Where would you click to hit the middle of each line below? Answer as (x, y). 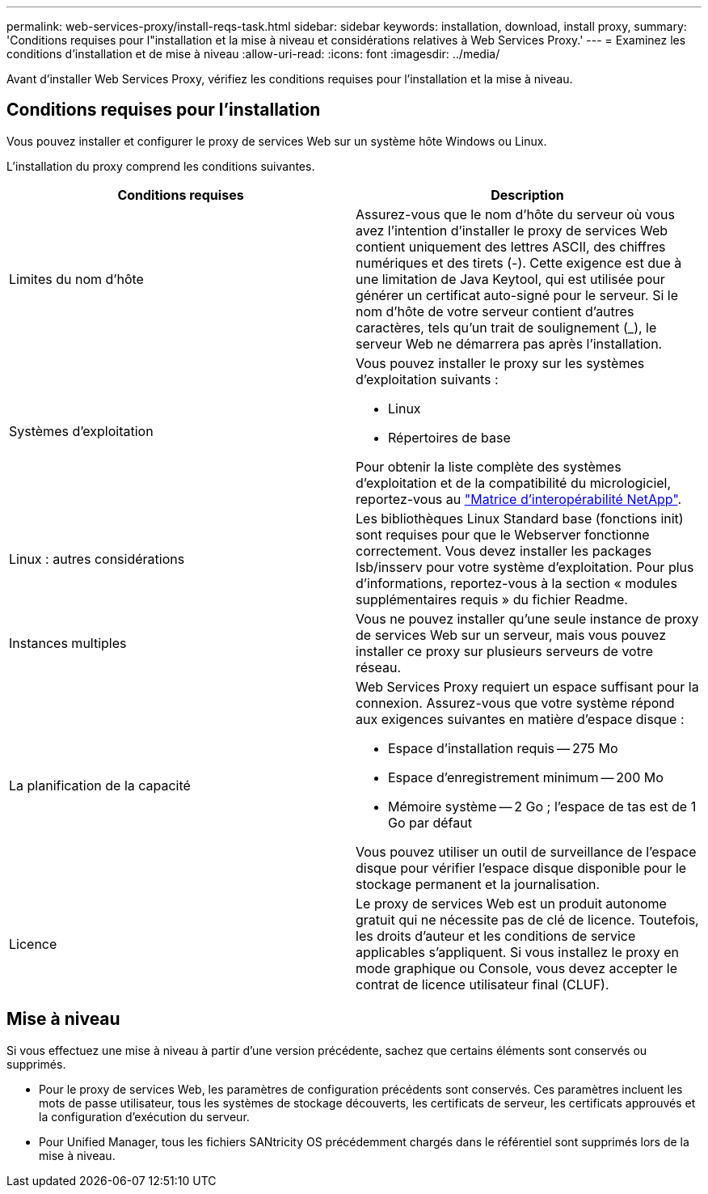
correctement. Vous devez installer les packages (504, 550)
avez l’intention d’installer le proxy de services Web (512, 230)
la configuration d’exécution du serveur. (144, 1116)
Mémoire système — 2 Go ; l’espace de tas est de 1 (542, 806)
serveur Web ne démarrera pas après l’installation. (509, 343)
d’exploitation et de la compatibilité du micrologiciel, (514, 483)
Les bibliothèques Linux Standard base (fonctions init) (520, 518)
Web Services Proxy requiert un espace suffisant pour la (527, 686)
